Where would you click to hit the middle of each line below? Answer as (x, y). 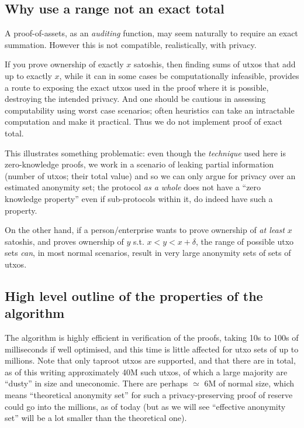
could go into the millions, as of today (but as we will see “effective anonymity (145, 406)
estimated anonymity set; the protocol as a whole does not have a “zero (133, 187)
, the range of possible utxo (245, 241)
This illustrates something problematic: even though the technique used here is (146, 153)
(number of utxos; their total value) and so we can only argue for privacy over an (150, 175)
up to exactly (28, 75)
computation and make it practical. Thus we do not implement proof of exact (144, 121)
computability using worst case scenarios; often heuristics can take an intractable (150, 110)
